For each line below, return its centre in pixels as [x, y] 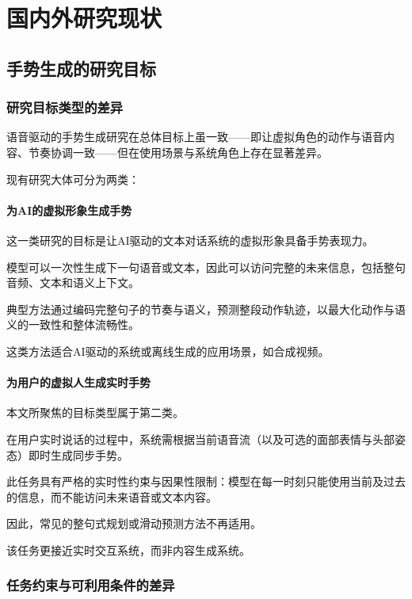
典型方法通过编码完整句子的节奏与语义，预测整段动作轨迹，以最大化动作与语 [206, 309]
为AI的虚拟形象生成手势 [69, 210]
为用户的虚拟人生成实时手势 [78, 382]
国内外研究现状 [84, 18]
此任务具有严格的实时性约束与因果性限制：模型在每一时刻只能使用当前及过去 [206, 481]
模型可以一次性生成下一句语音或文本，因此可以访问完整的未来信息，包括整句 [206, 267]
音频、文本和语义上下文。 [73, 282]
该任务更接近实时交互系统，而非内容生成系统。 [128, 549]
